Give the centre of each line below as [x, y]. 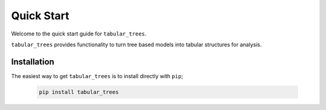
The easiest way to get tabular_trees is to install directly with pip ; [97, 76]
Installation [33, 62]
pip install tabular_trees [79, 92]
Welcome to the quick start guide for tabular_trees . [79, 34]
